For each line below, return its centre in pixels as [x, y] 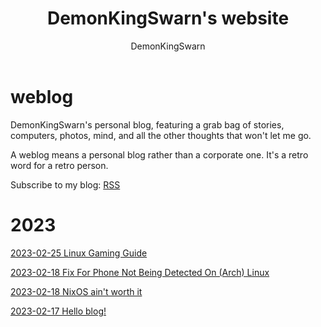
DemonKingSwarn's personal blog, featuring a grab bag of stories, [147, 124]
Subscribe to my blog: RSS [65, 184]
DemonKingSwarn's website [168, 18]
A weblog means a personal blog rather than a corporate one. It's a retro [159, 154]
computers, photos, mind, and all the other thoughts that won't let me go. [161, 135]
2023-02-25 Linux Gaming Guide [79, 253]
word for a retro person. [59, 165]
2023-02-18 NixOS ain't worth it [76, 291]
